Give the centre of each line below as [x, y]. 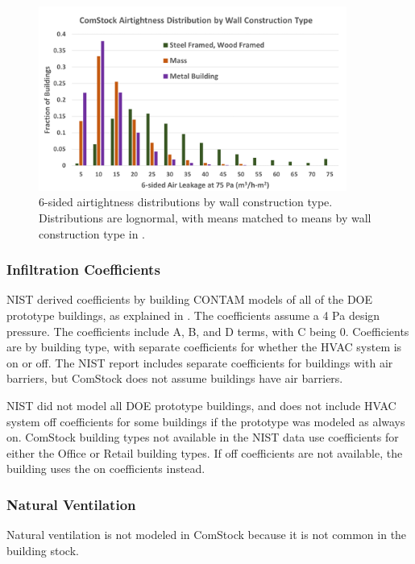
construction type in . [92, 233]
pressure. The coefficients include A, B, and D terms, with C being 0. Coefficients [208, 331]
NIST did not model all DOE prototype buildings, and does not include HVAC [201, 405]
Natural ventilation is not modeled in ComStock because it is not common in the [207, 535]
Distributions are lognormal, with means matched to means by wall [205, 217]
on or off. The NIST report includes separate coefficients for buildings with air [200, 362]
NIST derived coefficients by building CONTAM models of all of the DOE [190, 299]
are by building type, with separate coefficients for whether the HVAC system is [204, 347]
